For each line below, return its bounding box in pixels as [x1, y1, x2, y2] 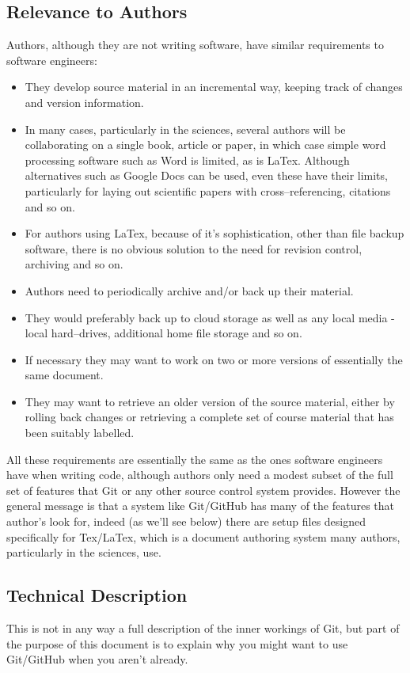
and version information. [25, 93, 144, 110]
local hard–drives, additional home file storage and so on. [25, 325, 302, 341]
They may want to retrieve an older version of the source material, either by [25, 393, 395, 409]
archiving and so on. [25, 256, 123, 272]
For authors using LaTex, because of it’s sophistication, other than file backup [25, 225, 404, 241]
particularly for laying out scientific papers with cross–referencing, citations [25, 182, 391, 199]
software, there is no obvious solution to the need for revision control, [25, 240, 363, 257]
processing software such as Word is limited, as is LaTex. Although [25, 151, 350, 168]
